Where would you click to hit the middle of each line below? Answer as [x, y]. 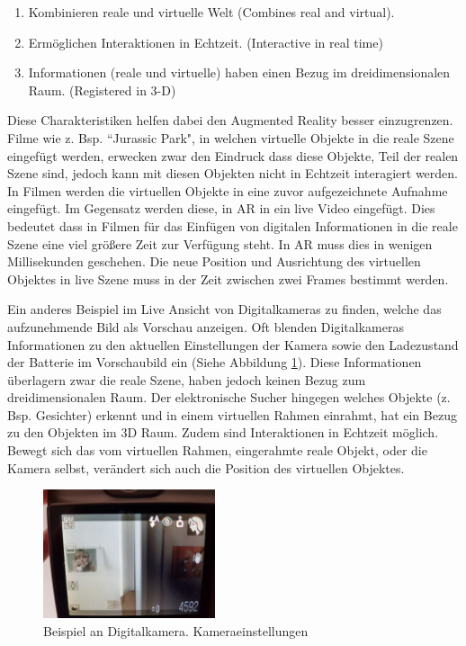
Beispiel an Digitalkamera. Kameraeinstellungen [176, 630]
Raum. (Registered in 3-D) [102, 90]
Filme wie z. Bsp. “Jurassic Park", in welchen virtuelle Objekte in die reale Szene [231, 137]
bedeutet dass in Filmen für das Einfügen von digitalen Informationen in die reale [233, 225]
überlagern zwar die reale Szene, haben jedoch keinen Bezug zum [187, 379]
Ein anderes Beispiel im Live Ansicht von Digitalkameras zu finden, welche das [224, 309]
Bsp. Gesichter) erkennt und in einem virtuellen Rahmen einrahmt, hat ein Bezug [232, 414]
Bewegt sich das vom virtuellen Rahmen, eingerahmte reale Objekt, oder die [217, 450]
